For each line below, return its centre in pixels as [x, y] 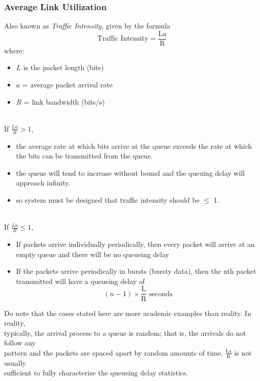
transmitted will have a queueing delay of [80, 281]
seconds [161, 294]
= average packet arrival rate [67, 85]
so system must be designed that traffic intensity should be [108, 200]
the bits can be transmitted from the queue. [84, 156]
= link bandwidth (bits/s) [64, 101]
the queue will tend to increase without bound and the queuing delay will [130, 172]
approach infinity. [43, 183]
